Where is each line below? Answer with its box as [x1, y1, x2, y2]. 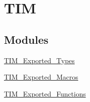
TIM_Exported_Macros [4, 72, 79, 82]
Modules [4, 31, 48, 47]
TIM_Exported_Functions [4, 88, 86, 99]
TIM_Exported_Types [4, 55, 75, 65]
